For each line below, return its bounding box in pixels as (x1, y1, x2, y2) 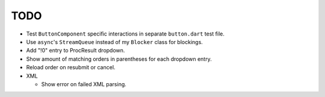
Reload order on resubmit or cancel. (26, 64, 116, 71)
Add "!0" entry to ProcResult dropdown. (26, 47, 125, 54)
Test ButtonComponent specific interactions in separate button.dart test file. (26, 30, 225, 37)
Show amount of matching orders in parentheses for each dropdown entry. (26, 55, 212, 63)
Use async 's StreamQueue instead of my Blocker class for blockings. (26, 38, 203, 45)
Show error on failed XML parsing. (41, 80, 126, 87)
